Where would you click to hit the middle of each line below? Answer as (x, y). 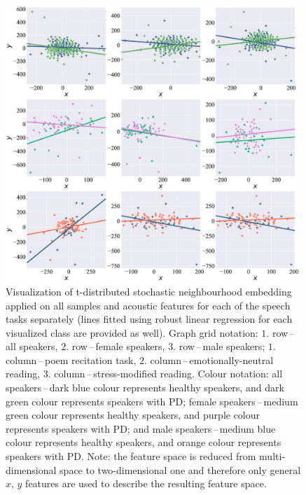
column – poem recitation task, (71, 360)
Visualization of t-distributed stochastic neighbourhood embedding (149, 291)
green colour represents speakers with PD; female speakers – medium (152, 401)
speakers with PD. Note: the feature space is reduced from (131, 456)
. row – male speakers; (219, 346)
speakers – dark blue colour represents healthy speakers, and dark (145, 388)
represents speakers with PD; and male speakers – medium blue (141, 428)
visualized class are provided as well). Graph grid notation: (132, 332)
